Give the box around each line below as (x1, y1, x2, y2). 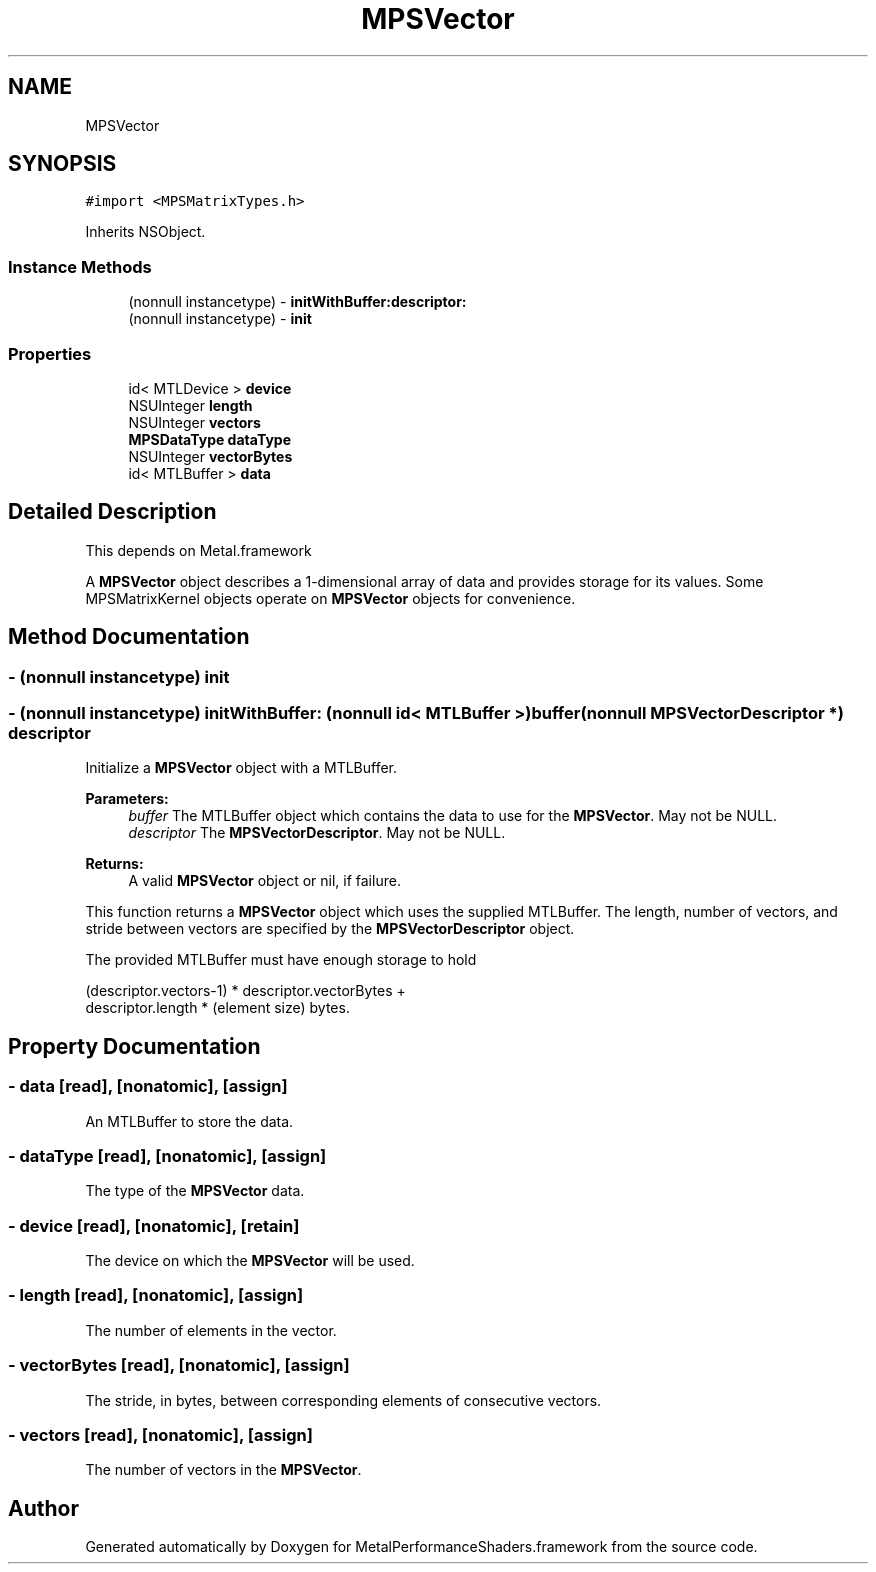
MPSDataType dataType (128, 430, 291, 448)
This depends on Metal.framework (85, 541, 312, 559)
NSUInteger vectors (128, 413, 261, 431)
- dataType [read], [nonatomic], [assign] (8, 1145, 327, 1166)
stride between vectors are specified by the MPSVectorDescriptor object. (85, 920, 575, 938)
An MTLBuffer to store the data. (85, 1112, 294, 1130)
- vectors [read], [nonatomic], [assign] (8, 1424, 313, 1445)
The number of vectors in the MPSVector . (85, 1461, 362, 1479)
